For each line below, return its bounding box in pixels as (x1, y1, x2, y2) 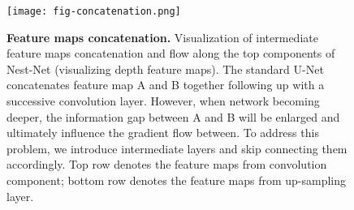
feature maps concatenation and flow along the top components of (6, 45, 335, 62)
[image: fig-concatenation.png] (6, 6, 181, 17)
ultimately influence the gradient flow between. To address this (6, 124, 319, 141)
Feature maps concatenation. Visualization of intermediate (6, 28, 318, 45)
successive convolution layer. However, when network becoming (6, 92, 320, 109)
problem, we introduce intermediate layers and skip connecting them (6, 139, 348, 156)
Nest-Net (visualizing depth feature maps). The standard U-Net (6, 60, 324, 77)
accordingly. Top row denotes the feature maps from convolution (6, 156, 327, 173)
